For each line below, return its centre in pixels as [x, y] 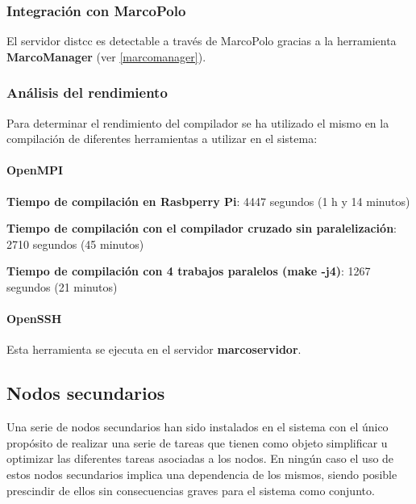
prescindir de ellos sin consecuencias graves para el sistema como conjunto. [191, 490]
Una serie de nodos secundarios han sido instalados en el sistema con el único [198, 427]
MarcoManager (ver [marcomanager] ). [106, 56]
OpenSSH [34, 319]
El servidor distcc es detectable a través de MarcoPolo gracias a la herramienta [202, 41]
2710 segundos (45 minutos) [75, 244]
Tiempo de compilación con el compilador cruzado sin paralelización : [202, 228]
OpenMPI [35, 170]
